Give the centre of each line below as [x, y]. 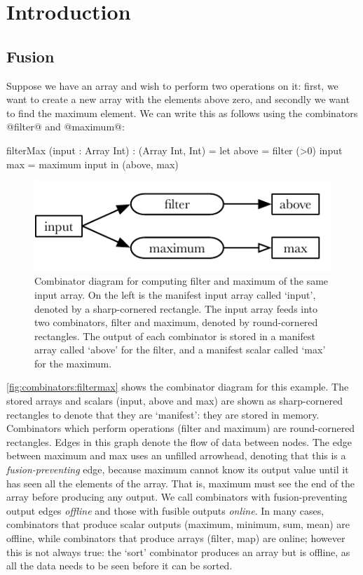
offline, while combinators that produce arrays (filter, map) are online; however [176, 538]
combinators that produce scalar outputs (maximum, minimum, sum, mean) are [178, 524]
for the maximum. [73, 363]
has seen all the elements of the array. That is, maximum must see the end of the [181, 483]
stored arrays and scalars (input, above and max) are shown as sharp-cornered [174, 401]
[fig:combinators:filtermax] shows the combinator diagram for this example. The [178, 387]
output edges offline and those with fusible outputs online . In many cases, [165, 510]
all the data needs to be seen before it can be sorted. [119, 566]
